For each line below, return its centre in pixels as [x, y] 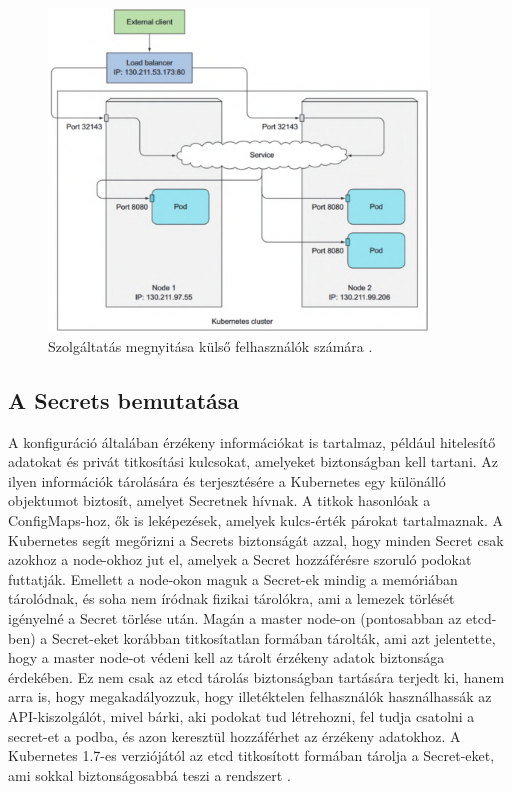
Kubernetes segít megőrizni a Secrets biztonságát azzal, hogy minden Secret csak [256, 539]
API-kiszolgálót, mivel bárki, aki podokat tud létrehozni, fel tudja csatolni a [241, 715]
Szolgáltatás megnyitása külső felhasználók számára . [210, 345]
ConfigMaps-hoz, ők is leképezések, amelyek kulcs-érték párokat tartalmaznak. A [256, 519]
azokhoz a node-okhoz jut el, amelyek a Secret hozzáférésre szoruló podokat [240, 559]
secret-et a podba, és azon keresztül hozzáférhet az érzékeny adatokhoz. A [234, 735]
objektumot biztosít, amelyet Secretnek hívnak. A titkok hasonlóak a [219, 500]
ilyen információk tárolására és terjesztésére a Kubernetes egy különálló [227, 480]
